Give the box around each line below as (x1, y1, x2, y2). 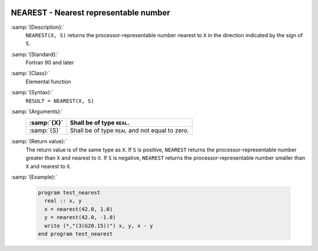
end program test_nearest (38, 230, 113, 237)
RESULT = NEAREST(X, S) (25, 97, 94, 104)
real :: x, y (44, 197, 82, 204)
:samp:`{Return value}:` (11, 138, 68, 145)
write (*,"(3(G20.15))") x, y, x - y (44, 222, 153, 229)
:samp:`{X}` (29, 118, 64, 127)
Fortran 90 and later (25, 59, 74, 66)
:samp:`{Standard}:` (11, 51, 59, 58)
